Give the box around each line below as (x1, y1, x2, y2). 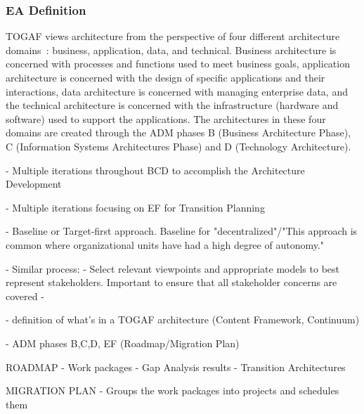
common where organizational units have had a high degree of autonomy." (6, 237, 325, 252)
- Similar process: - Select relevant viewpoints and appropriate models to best (6, 261, 340, 276)
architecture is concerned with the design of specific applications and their (6, 70, 325, 84)
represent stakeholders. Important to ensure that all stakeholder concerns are (6, 275, 337, 290)
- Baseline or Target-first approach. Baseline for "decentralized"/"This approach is (6, 224, 358, 238)
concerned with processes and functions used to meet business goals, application (6, 56, 350, 71)
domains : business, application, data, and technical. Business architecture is (6, 42, 337, 57)
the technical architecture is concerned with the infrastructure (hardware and (6, 98, 339, 112)
